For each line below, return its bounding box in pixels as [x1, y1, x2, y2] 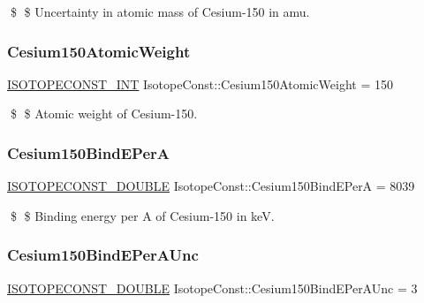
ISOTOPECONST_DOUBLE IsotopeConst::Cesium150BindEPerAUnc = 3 [7, 278, 418, 297]
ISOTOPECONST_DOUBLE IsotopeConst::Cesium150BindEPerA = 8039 [7, 177, 415, 195]
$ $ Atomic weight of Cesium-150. [10, 104, 198, 123]
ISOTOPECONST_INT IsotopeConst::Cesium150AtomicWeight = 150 [7, 74, 393, 93]
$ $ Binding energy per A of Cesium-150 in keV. [10, 206, 275, 224]
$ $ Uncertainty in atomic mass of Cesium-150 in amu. [10, 3, 310, 20]
